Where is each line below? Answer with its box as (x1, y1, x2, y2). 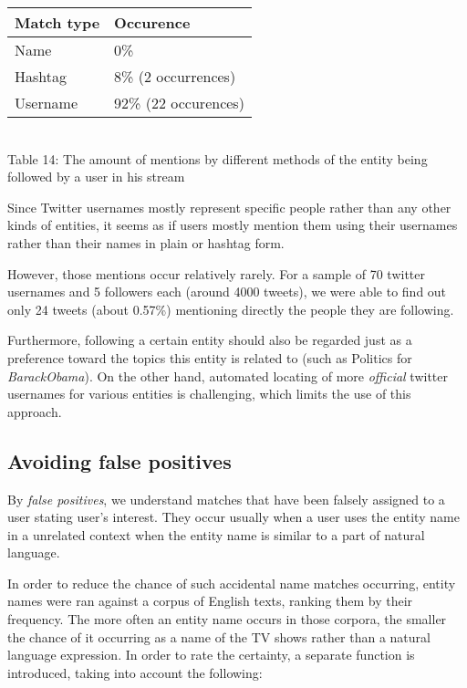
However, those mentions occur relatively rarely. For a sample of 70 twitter (7, 264, 425, 283)
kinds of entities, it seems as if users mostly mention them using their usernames (7, 215, 458, 235)
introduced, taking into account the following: (7, 662, 263, 682)
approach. (7, 401, 62, 421)
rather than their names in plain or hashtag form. (7, 233, 285, 252)
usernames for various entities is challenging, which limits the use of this (7, 384, 411, 403)
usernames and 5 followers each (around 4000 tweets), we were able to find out (7, 282, 447, 301)
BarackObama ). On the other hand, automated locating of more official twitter (7, 366, 448, 385)
